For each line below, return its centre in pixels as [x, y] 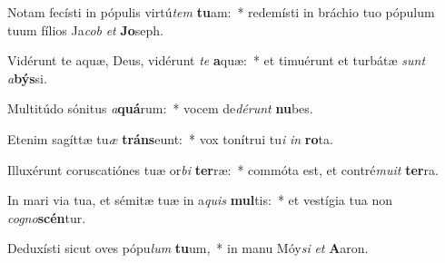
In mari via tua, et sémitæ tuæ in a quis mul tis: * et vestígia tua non [200, 200]
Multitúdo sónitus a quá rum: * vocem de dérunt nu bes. [160, 108]
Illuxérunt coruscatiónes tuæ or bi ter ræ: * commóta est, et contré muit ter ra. [223, 169]
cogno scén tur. [47, 217]
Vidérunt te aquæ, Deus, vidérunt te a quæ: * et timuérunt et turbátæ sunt [217, 60]
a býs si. [27, 78]
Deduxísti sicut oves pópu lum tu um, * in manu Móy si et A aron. [188, 248]
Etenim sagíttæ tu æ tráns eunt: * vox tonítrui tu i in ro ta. [170, 138]
